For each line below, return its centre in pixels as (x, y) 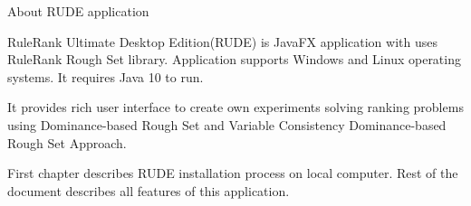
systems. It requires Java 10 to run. (106, 76)
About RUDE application (78, 11)
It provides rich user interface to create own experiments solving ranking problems (235, 107)
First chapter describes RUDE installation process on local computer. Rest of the (233, 173)
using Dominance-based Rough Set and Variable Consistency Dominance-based (227, 124)
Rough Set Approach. (67, 142)
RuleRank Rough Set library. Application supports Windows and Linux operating (234, 59)
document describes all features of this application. (149, 190)
